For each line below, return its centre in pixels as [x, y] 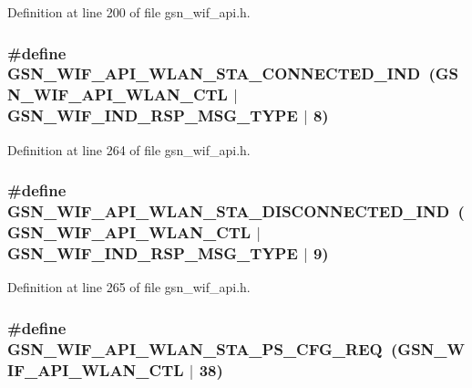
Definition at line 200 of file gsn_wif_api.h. [129, 12]
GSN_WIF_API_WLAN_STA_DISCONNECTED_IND [229, 211]
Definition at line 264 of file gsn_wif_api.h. [129, 149]
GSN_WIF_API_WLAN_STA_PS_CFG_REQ [195, 348]
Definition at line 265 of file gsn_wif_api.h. [129, 287]
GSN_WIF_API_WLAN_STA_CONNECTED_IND [214, 73]
